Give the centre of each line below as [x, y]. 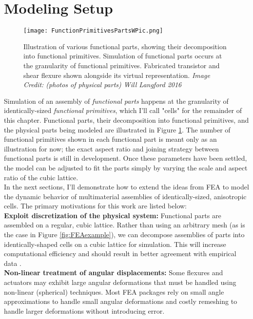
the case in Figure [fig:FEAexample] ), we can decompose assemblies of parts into [124, 235]
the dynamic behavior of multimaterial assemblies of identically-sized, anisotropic [125, 196]
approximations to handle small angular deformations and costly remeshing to [121, 301]
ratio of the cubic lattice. [41, 177]
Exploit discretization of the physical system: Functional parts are [113, 215]
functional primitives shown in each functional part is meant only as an [110, 139]
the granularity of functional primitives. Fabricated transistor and [122, 65]
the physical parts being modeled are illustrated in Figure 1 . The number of [117, 129]
